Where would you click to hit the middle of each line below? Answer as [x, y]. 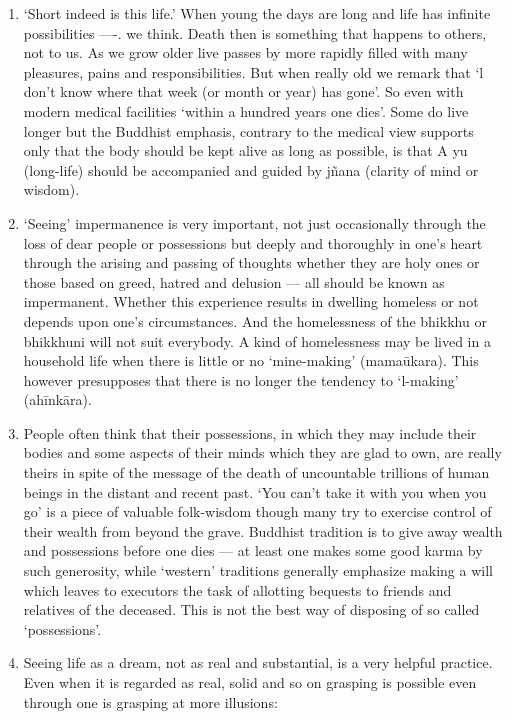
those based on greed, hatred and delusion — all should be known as [234, 281]
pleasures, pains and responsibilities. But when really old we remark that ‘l [253, 71]
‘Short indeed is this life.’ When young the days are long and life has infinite [257, 13]
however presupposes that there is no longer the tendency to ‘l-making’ [241, 379]
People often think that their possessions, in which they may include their [250, 432]
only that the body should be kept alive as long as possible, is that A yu [245, 150]
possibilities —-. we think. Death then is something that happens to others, [255, 32]
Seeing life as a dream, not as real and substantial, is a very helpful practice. [258, 662]
